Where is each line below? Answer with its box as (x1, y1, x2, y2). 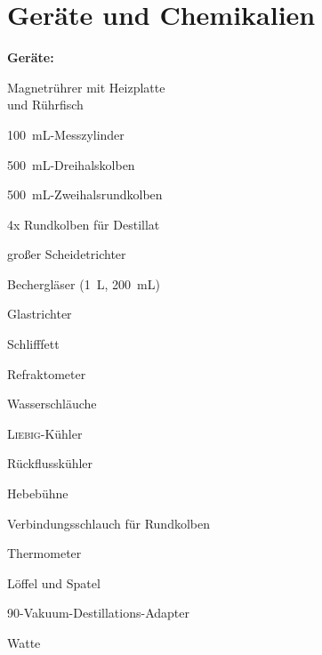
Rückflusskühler (7, 454, 93, 473)
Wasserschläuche (7, 394, 97, 413)
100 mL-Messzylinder (7, 125, 125, 143)
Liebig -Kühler (7, 424, 83, 442)
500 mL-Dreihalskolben (7, 155, 135, 174)
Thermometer (7, 544, 82, 562)
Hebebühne (7, 484, 68, 503)
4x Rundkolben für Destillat (7, 214, 160, 233)
